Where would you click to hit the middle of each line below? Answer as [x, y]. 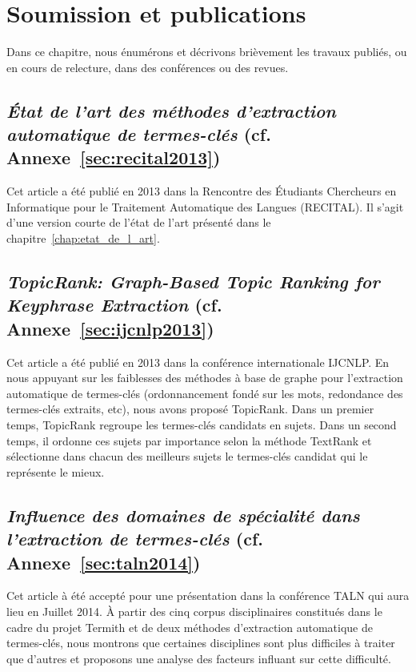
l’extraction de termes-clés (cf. [135, 539]
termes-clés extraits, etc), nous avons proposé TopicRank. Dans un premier [190, 409]
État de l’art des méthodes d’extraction [171, 110]
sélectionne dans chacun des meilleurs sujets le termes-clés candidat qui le [187, 456]
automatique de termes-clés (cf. [139, 134]
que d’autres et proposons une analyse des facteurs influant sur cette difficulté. [199, 658]
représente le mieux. [56, 471]
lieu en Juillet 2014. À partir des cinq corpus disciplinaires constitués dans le [194, 611]
